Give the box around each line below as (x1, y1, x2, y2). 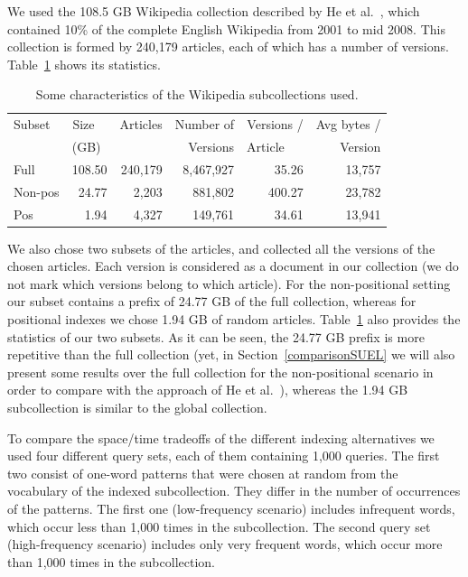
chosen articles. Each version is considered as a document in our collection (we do (7, 256, 459, 275)
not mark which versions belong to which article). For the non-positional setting (7, 274, 451, 293)
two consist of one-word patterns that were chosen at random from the (7, 463, 398, 482)
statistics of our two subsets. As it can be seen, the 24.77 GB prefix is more (7, 327, 425, 346)
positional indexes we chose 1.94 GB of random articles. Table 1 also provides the (7, 310, 461, 329)
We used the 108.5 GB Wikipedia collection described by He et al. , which (7, 2, 420, 20)
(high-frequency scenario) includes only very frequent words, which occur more (7, 535, 443, 554)
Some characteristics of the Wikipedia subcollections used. (35, 85, 359, 104)
